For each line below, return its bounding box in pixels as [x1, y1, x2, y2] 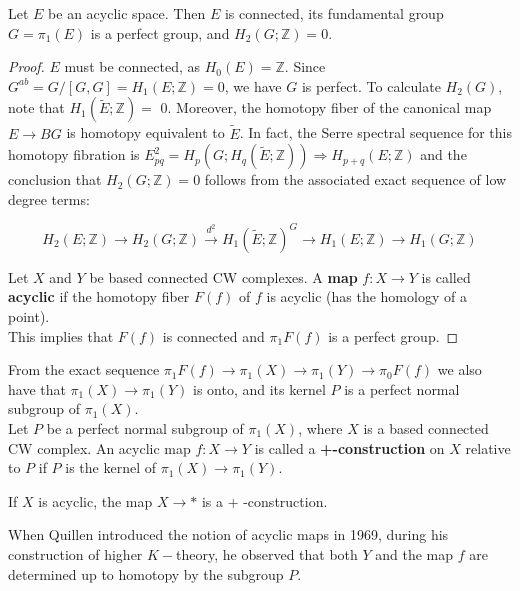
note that [8, 97, 65, 118]
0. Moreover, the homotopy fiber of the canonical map [160, 97, 492, 118]
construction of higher [8, 544, 143, 564]
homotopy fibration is [8, 144, 140, 165]
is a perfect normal [344, 378, 460, 399]
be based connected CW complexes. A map [89, 266, 358, 287]
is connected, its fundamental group [224, 3, 444, 23]
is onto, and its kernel [193, 378, 326, 399]
